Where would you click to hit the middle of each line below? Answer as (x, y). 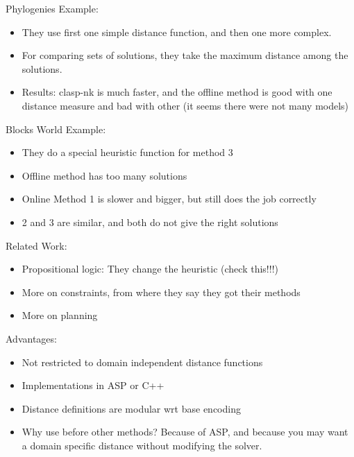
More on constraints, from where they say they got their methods (161, 292)
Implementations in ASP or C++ (93, 385)
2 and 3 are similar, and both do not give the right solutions (150, 222)
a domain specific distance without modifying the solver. (142, 445)
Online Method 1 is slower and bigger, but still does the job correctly (169, 199)
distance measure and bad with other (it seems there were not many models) (185, 105)
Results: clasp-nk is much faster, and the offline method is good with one (177, 92)
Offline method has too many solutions (104, 175)
